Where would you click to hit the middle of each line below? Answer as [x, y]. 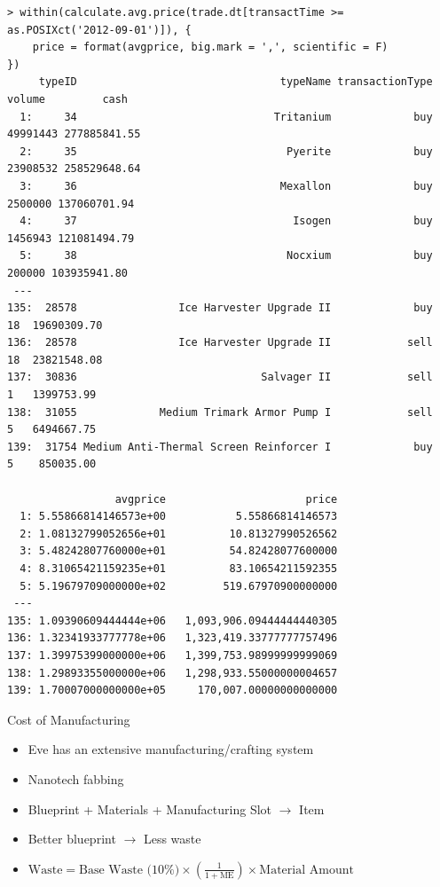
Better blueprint [72, 839]
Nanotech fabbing [76, 778]
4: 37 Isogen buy [226, 221]
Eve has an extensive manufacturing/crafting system [171, 749]
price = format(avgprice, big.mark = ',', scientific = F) [210, 47]
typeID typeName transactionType [236, 82]
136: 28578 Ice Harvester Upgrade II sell [220, 343]
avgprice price [226, 499]
